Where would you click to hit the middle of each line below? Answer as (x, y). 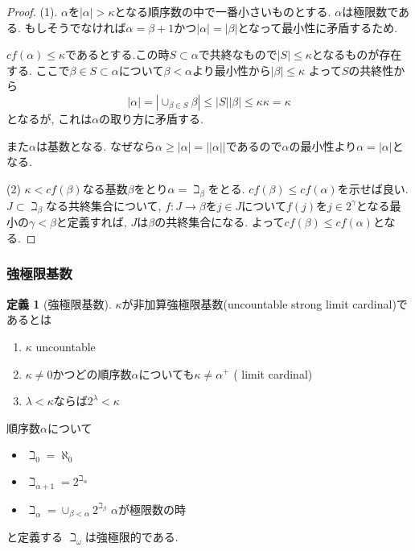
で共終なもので (238, 54)
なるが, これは (55, 118)
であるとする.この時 (117, 54)
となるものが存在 (357, 54)
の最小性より (323, 145)
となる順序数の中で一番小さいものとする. (223, 11)
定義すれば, (97, 222)
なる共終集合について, (103, 205)
